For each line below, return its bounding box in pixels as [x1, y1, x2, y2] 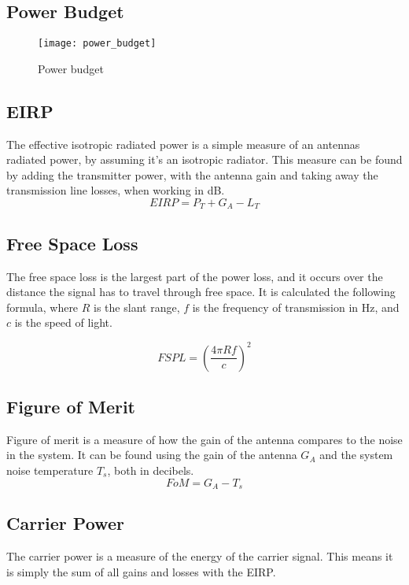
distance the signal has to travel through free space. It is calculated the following [6, 283, 396, 300]
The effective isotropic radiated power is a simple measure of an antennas [6, 135, 360, 152]
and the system [319, 446, 393, 463]
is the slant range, [94, 298, 180, 315]
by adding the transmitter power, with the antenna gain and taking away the [6, 166, 378, 183]
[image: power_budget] [38, 38, 157, 50]
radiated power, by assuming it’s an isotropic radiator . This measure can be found [6, 151, 403, 168]
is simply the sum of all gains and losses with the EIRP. [6, 563, 276, 579]
